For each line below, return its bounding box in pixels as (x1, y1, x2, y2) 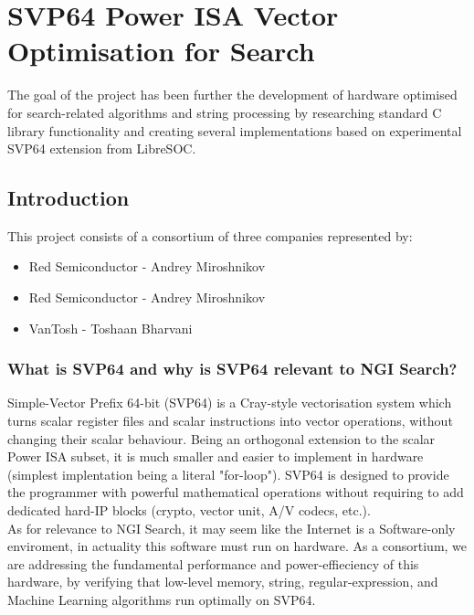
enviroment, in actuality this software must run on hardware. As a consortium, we (7, 536, 468, 556)
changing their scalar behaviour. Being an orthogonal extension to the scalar (7, 429, 436, 448)
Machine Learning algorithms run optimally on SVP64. (7, 590, 316, 610)
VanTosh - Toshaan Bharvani (28, 318, 193, 337)
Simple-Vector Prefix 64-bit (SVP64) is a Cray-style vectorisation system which (7, 393, 452, 412)
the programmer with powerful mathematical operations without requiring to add (7, 482, 464, 502)
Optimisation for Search (7, 32, 315, 69)
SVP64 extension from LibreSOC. (7, 139, 196, 158)
